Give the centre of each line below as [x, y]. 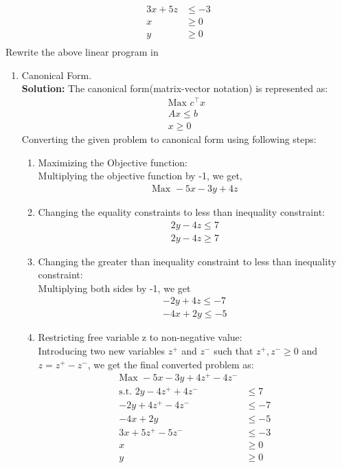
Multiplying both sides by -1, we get [114, 288]
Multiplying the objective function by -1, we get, [140, 176]
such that [233, 350]
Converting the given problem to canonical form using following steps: [169, 139]
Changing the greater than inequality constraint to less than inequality [187, 261]
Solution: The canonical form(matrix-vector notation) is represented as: [175, 88]
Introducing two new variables [102, 350]
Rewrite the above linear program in [82, 52]
